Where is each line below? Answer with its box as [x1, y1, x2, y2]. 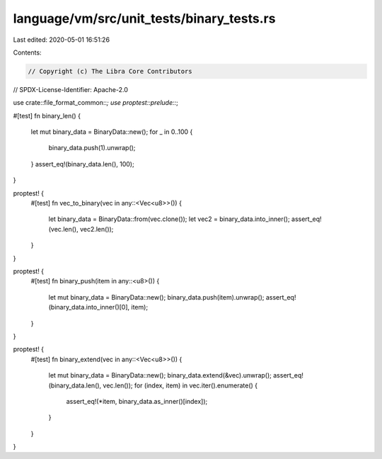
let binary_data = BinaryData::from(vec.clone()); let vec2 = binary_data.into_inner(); [48, 215, 290, 223]
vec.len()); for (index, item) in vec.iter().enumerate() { [103, 381, 258, 390]
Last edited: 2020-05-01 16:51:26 [13, 35, 110, 44]
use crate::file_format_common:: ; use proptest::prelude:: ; [13, 98, 178, 107]
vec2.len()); [79, 225, 114, 233]
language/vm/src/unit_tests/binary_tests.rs [13, 11, 276, 26]
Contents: [13, 48, 42, 57]
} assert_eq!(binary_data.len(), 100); [30, 159, 134, 168]
